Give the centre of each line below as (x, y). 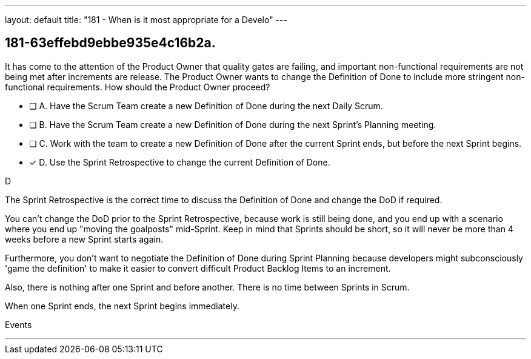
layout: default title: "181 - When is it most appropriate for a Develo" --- (146, 20)
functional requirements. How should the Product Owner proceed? (138, 87)
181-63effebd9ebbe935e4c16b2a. (110, 43)
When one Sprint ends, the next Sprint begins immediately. (122, 306)
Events (18, 324)
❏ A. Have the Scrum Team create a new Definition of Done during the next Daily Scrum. (206, 106)
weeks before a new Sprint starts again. (84, 239)
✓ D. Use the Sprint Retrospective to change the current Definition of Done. (180, 162)
